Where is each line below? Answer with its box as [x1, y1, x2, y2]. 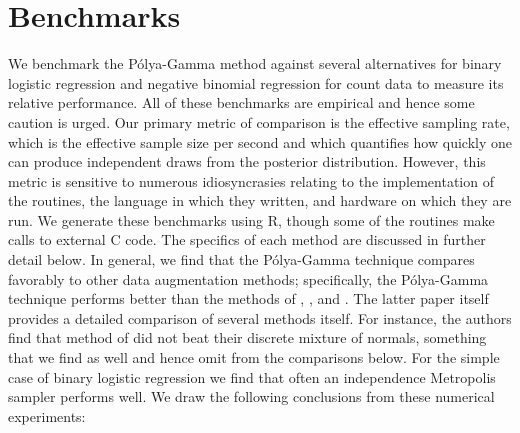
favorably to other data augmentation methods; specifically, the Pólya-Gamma [8, 268, 489, 289]
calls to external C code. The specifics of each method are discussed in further [8, 229, 486, 250]
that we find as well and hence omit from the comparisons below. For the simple [8, 347, 500, 368]
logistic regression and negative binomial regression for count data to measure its [8, 72, 504, 93]
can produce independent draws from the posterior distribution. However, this [8, 151, 486, 172]
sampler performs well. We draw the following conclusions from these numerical [8, 386, 495, 407]
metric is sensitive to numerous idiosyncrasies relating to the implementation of [8, 170, 494, 191]
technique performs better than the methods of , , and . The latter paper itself [8, 288, 489, 309]
